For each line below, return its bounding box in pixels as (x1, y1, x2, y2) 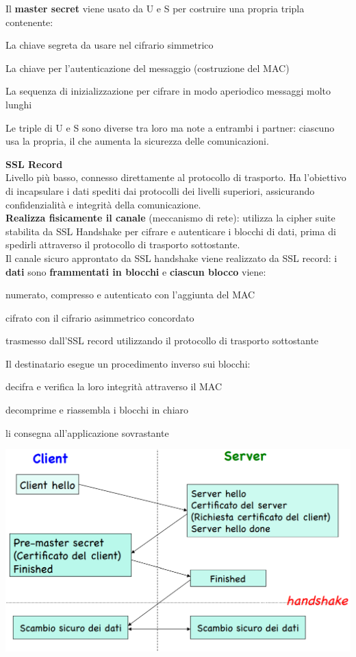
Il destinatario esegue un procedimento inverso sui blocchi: (5, 356, 251, 370)
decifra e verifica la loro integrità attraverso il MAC (5, 379, 222, 394)
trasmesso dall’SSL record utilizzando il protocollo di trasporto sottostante (5, 333, 319, 348)
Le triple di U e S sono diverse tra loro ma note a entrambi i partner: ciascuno (5, 120, 335, 134)
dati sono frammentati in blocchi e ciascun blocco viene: (5, 264, 266, 278)
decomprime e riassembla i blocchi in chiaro (5, 403, 189, 417)
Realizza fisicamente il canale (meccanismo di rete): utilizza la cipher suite (5, 211, 335, 225)
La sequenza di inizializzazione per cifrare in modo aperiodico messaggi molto (5, 84, 331, 98)
